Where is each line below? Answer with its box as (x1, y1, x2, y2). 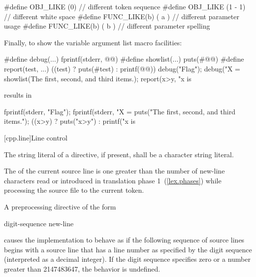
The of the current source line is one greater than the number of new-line (4, 166, 225, 176)
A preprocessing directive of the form (4, 201, 116, 211)
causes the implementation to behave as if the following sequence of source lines (4, 235, 245, 245)
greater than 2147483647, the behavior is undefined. (4, 263, 160, 274)
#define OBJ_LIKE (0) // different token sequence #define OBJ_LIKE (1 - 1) (4, 1, 246, 11)
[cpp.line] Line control (4, 132, 67, 142)
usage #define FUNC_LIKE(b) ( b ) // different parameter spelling (4, 21, 210, 31)
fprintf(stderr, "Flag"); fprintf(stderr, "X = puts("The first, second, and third (4, 106, 235, 116)
